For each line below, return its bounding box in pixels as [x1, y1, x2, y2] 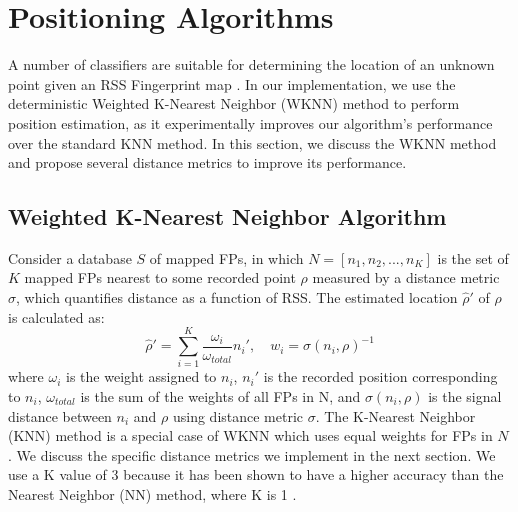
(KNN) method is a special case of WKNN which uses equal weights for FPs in [8, 425, 493, 446]
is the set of [437, 247, 509, 268]
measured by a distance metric [312, 267, 500, 288]
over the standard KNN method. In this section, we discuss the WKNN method [8, 132, 497, 153]
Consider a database [8, 247, 132, 268]
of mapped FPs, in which [149, 247, 304, 268]
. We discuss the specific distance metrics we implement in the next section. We [8, 444, 496, 465]
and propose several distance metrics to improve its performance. [8, 152, 407, 173]
